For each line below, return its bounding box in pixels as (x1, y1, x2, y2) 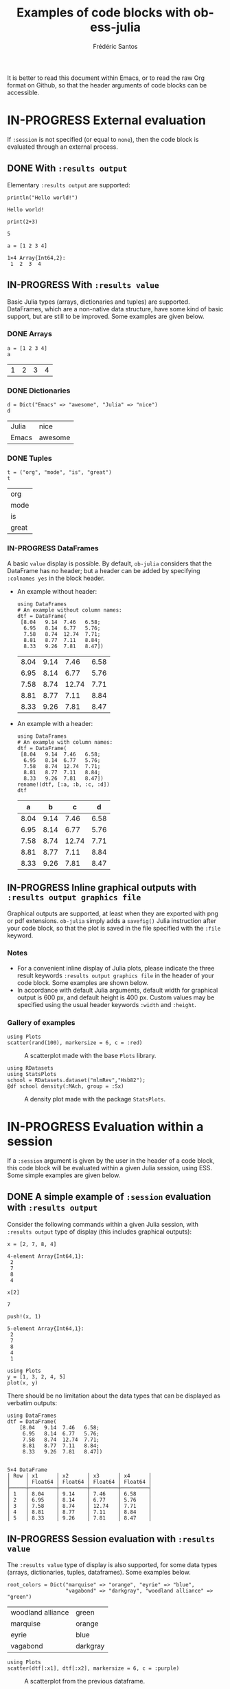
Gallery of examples (7, 1017, 76, 1027)
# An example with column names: (16, 738, 113, 745)
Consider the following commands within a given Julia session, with (7, 1220, 199, 1228)
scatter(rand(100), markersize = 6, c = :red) (7, 1039, 143, 1046)
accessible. (7, 88, 40, 96)
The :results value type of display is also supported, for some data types (7, 1560, 218, 1568)
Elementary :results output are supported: (7, 180, 130, 189)
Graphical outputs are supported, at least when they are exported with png (7, 909, 218, 918)
